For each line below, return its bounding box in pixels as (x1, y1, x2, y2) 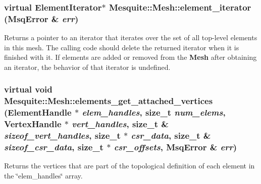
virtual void (4, 83, 53, 96)
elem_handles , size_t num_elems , (82, 106, 226, 119)
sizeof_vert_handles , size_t (4, 129, 121, 142)
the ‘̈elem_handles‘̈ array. (4, 170, 83, 180)
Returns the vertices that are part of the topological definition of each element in (4, 160, 255, 171)
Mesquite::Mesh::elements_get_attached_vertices (4, 95, 213, 107)
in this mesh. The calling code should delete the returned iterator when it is (4, 42, 239, 52)
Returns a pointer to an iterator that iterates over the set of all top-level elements (4, 32, 257, 43)
